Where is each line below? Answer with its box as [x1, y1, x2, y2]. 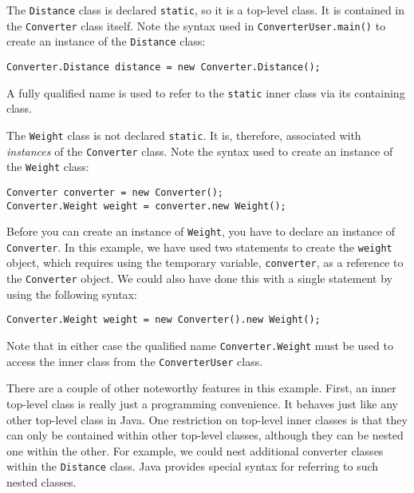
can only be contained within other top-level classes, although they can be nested [6, 427, 404, 443]
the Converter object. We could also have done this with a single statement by [6, 270, 392, 287]
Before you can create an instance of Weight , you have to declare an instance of [6, 223, 396, 240]
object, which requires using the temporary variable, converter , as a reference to [6, 254, 404, 271]
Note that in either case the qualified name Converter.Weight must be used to [6, 337, 394, 354]
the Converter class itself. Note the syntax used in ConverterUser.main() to [6, 17, 386, 34]
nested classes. [6, 473, 77, 490]
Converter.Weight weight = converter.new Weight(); [6, 200, 286, 212]
